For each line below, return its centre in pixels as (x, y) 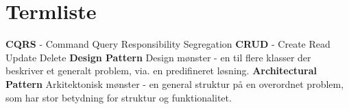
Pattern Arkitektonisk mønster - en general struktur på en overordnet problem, (175, 83)
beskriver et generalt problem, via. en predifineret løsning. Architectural (161, 71)
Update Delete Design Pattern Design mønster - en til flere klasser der (158, 57)
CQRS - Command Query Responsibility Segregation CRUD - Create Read (168, 44)
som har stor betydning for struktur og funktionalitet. (119, 97)
